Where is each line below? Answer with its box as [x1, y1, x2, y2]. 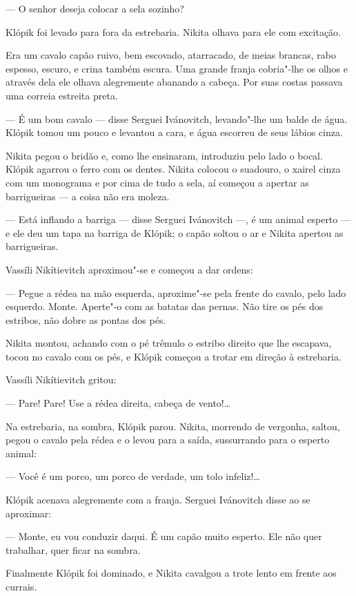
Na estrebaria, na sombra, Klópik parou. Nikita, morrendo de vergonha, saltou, [6, 419, 340, 433]
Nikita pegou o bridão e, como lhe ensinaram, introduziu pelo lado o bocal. [6, 148, 323, 162]
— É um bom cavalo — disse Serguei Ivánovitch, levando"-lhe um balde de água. [6, 111, 348, 126]
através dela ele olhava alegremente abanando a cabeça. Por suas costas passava [6, 75, 343, 89]
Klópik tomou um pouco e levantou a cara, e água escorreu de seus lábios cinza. [6, 125, 343, 140]
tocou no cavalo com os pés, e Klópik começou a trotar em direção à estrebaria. [6, 349, 342, 363]
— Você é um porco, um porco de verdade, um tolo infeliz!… [6, 469, 260, 483]
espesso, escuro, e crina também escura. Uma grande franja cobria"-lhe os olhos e [6, 61, 348, 75]
